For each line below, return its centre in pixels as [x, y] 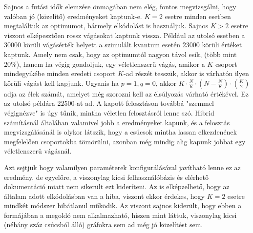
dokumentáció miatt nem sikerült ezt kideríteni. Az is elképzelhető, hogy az [117, 186]
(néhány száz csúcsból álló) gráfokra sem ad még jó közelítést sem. [104, 224]
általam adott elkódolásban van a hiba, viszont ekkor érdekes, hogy [104, 196]
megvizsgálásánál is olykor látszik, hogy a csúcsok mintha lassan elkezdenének [120, 132]
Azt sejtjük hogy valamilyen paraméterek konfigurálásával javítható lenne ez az [122, 167]
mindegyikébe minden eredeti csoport [60, 73]
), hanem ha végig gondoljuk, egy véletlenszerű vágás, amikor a [111, 64]
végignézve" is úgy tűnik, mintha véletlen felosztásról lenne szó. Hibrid [109, 112]
